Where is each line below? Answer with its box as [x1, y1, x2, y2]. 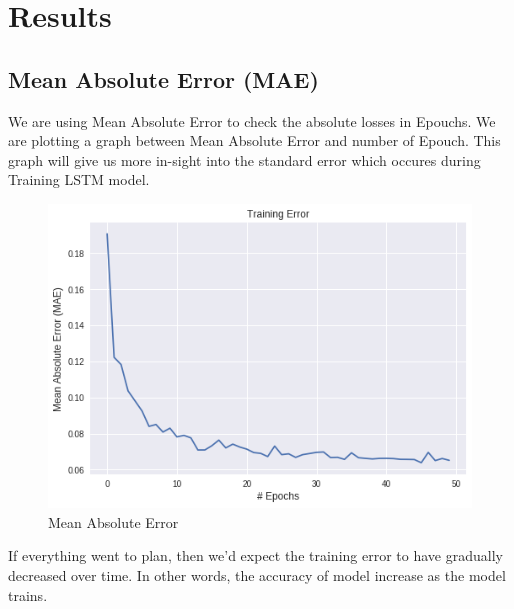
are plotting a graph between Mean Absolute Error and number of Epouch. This [8, 130, 501, 151]
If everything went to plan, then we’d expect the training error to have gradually [8, 545, 503, 566]
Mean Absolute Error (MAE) [8, 63, 319, 94]
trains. [8, 584, 48, 605]
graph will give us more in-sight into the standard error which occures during [8, 149, 481, 170]
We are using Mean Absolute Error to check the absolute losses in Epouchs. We [8, 110, 496, 131]
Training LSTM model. [8, 169, 150, 190]
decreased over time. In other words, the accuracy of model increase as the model [8, 565, 506, 586]
